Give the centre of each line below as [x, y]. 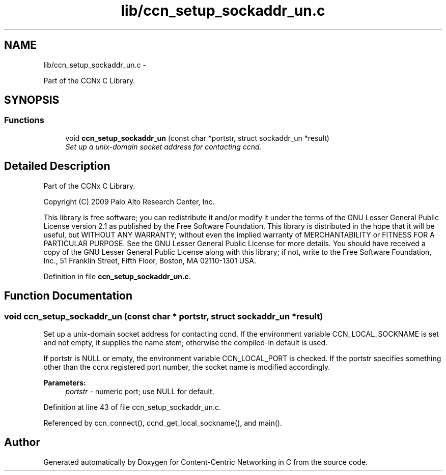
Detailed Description [57, 166]
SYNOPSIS [32, 100]
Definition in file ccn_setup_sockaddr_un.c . [117, 276]
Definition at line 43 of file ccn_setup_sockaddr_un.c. [132, 407]
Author [22, 442]
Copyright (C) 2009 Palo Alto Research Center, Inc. [129, 201]
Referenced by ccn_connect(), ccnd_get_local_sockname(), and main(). [163, 423]
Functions [24, 120]
